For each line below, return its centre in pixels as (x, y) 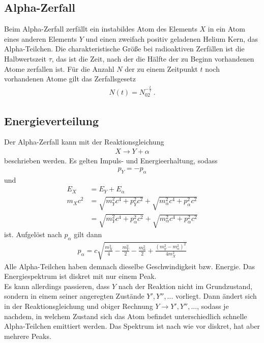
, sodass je (213, 306)
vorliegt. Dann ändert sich (216, 296)
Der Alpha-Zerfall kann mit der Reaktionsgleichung (84, 142)
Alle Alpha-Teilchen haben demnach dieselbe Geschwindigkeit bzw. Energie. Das (130, 266)
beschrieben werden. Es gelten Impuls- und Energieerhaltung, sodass (111, 161)
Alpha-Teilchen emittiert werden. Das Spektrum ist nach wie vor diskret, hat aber (132, 326)
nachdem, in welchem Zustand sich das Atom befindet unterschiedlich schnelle (126, 316)
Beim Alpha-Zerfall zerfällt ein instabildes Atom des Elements (101, 29)
